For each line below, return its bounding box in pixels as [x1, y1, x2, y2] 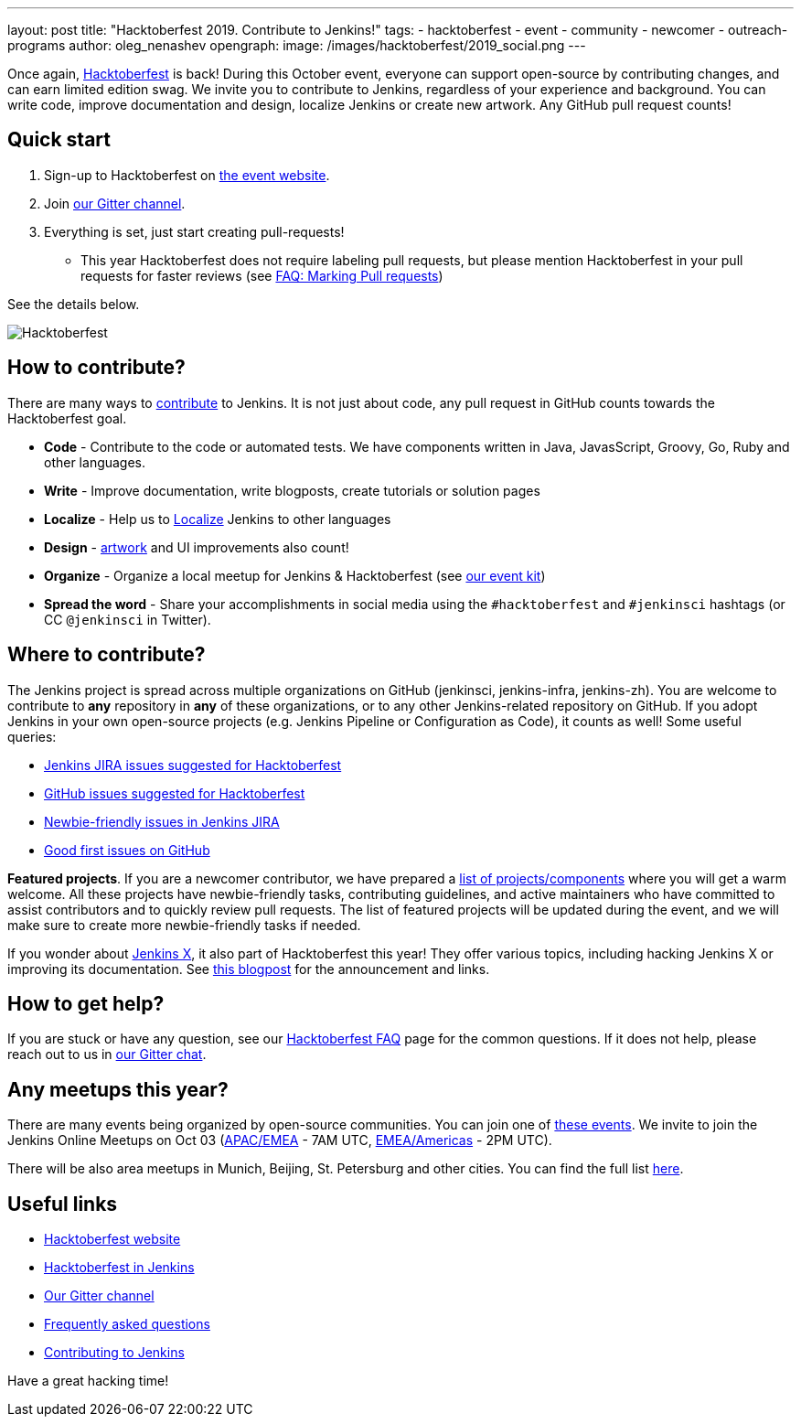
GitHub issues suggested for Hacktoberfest [44, 785, 305, 801]
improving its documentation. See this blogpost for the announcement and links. [7, 960, 490, 977]
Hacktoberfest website [44, 1231, 181, 1247]
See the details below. [7, 295, 140, 312]
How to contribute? [7, 356, 186, 380]
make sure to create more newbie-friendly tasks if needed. [7, 916, 361, 933]
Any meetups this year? [7, 1077, 229, 1101]
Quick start [7, 128, 111, 152]
